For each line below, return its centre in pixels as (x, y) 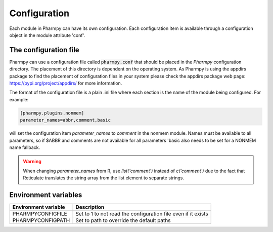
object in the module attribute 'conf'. (47, 35)
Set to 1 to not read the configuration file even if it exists (142, 214)
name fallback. (25, 147)
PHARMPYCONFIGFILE (40, 214)
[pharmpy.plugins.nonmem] (52, 113)
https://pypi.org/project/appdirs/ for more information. (66, 83)
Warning (32, 162)
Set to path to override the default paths (123, 220)
